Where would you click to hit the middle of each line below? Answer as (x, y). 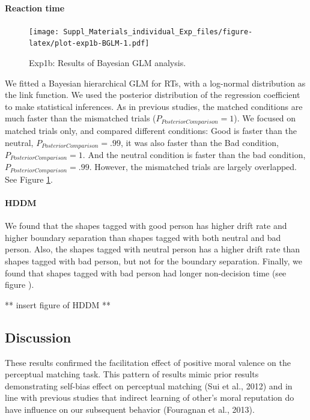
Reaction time (35, 8)
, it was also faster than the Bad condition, (199, 142)
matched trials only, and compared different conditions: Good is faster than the (151, 130)
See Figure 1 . (29, 179)
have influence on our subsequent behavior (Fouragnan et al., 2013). (130, 409)
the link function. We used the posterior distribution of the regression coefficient (153, 95)
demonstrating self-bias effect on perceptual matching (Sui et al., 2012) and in (149, 385)
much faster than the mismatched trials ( (81, 118)
